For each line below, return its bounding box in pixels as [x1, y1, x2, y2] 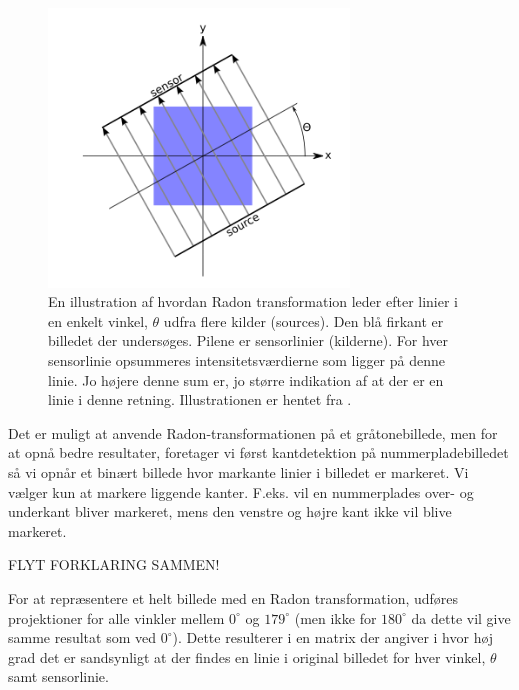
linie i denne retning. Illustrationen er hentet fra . [48, 389, 352, 410]
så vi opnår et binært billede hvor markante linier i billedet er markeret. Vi [8, 462, 469, 483]
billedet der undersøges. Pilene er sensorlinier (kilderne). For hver [48, 330, 449, 351]
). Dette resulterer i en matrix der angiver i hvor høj [172, 627, 494, 648]
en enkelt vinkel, [48, 310, 148, 331]
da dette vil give [411, 607, 511, 628]
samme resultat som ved [8, 627, 157, 648]
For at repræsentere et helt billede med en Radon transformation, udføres [8, 588, 459, 609]
